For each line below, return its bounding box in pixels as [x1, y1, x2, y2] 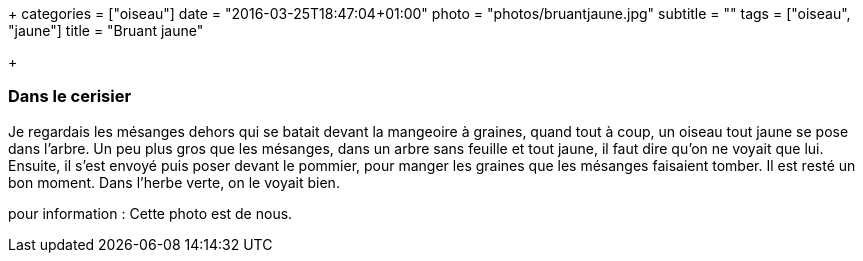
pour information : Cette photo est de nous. [8, 204, 293, 222]
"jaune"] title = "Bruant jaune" [8, 22, 204, 39]
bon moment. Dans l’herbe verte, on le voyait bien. [8, 173, 340, 191]
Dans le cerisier [8, 86, 132, 107]
